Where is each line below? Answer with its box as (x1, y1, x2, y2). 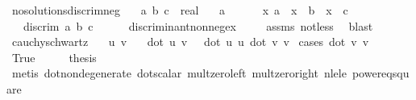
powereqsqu (352, 65, 410, 81)
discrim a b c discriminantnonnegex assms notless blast (23, 17, 373, 34)
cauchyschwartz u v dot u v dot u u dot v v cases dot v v (11, 33, 369, 50)
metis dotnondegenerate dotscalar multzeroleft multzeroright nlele (11, 65, 347, 81)
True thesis (11, 48, 97, 65)
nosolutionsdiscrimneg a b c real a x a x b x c (11, 2, 348, 18)
